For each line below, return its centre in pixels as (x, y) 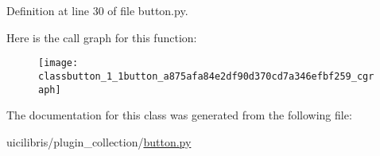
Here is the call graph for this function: (102, 37)
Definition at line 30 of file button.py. (97, 10)
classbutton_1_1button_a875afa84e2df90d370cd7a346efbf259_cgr (206, 76)
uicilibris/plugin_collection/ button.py (99, 141)
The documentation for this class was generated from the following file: (179, 115)
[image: (58, 63)
